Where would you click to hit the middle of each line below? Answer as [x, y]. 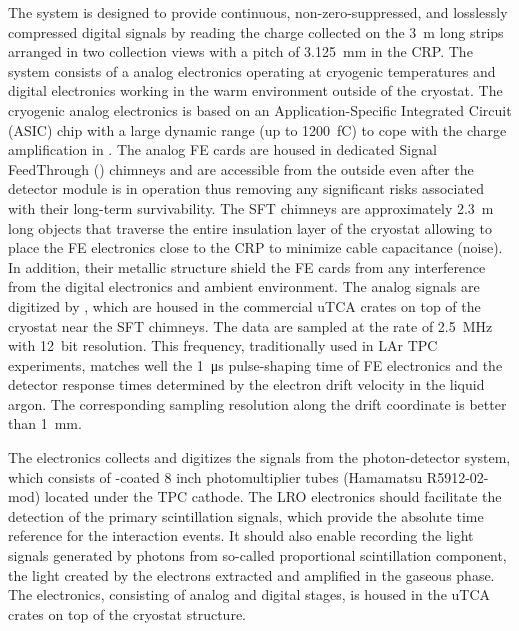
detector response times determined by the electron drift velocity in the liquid [246, 384]
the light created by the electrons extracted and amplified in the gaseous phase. [251, 574]
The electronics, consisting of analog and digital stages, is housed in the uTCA [249, 594]
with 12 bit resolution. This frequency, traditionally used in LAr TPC [223, 345]
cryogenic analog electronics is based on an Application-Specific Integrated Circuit [260, 109]
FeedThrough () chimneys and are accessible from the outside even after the [241, 168]
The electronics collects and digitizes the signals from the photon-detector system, [259, 457]
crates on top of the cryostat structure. [127, 613]
